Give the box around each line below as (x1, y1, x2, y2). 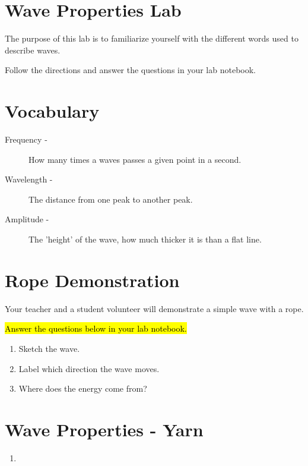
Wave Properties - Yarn (5, 417, 204, 441)
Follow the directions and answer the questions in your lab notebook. (5, 64, 256, 76)
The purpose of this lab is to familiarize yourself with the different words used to (5, 32, 299, 45)
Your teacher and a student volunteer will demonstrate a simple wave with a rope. (5, 302, 304, 314)
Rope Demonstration (5, 267, 180, 292)
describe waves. (5, 43, 61, 56)
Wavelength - (5, 173, 53, 185)
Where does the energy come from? (18, 382, 147, 395)
